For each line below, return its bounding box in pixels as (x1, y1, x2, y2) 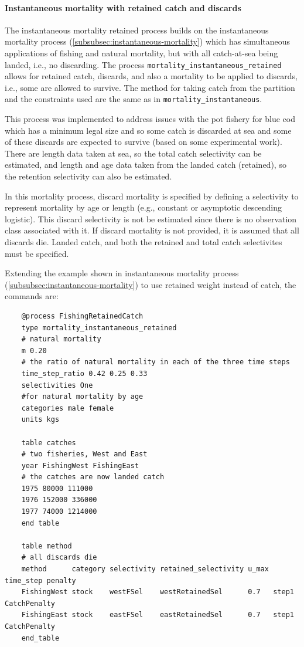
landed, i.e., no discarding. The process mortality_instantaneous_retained (5, 58, 282, 70)
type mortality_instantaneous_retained (21, 323, 177, 332)
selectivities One (21, 381, 93, 389)
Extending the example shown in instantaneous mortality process (5, 267, 239, 279)
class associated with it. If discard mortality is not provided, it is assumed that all (5, 224, 299, 236)
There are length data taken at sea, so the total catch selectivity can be (5, 147, 262, 159)
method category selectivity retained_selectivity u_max (21, 565, 269, 574)
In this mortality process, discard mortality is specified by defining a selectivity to (5, 189, 299, 202)
